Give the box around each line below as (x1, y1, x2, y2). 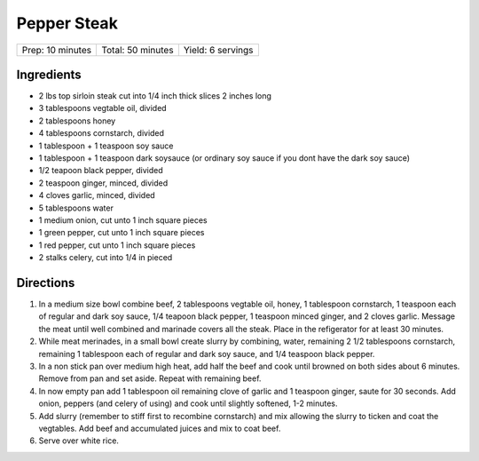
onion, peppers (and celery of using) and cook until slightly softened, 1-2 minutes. (38, 398, 338, 409)
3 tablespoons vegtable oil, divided (38, 103, 168, 114)
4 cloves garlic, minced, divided (38, 190, 155, 201)
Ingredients (16, 67, 82, 82)
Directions (16, 275, 75, 290)
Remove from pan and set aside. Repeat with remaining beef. (38, 373, 262, 384)
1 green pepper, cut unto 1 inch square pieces (38, 227, 205, 238)
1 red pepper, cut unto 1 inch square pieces (38, 240, 196, 250)
